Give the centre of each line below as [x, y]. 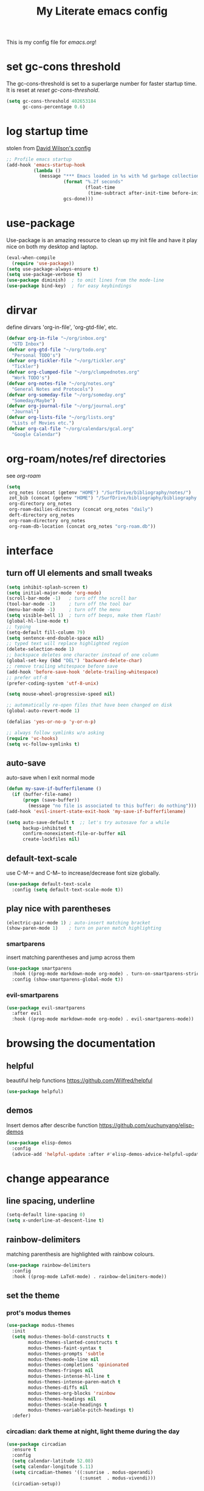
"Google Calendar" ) [36, 434]
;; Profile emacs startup [39, 159]
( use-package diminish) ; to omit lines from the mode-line [85, 280]
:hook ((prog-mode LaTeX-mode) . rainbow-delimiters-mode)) [89, 1276]
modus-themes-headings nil [62, 1399]
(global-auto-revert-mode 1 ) [43, 711]
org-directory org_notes [40, 504]
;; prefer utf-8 [27, 677]
